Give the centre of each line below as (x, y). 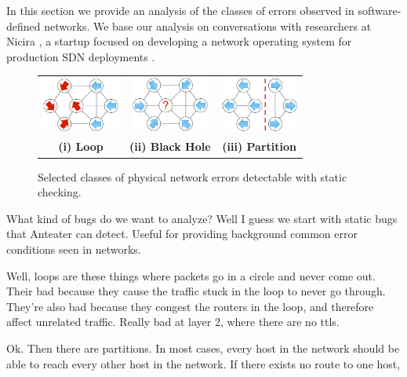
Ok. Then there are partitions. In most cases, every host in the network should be (203, 348)
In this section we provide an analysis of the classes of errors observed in (180, 10)
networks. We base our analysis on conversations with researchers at (208, 26)
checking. (60, 192)
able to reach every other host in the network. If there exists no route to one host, (203, 363)
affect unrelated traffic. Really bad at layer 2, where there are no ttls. (173, 322)
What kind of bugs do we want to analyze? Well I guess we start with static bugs (202, 218)
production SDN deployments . (81, 56)
